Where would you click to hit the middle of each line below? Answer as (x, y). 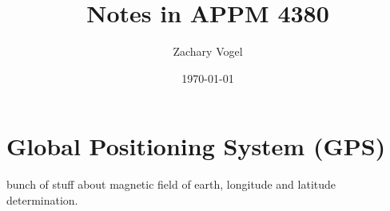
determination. (42, 199)
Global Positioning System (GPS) (196, 146)
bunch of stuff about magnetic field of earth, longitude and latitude (171, 184)
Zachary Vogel (208, 51)
